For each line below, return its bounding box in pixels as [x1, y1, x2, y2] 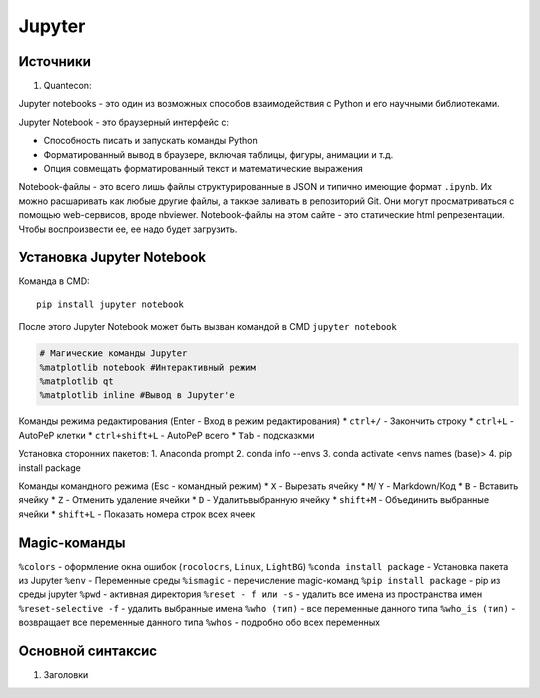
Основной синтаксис [18, 643, 158, 660]
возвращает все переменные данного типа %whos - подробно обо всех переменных [18, 616, 380, 629]
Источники [18, 53, 92, 70]
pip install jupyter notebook [36, 298, 185, 310]
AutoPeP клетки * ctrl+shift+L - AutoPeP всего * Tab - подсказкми [18, 429, 315, 441]
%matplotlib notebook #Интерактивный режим [39, 361, 257, 373]
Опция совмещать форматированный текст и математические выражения [43, 163, 364, 175]
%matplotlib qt [39, 376, 114, 387]
